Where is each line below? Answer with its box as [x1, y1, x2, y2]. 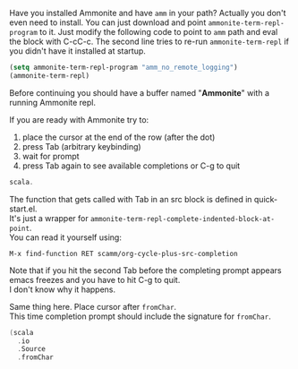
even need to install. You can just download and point [9, 17, 207, 28]
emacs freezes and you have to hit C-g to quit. [9, 274, 181, 285]
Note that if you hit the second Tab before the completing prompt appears [9, 264, 282, 276]
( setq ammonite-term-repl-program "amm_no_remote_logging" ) [9, 63, 239, 72]
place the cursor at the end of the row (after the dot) [21, 132, 216, 142]
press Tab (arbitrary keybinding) [21, 141, 141, 151]
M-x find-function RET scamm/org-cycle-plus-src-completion [9, 249, 239, 258]
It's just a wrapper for [9, 212, 89, 223]
